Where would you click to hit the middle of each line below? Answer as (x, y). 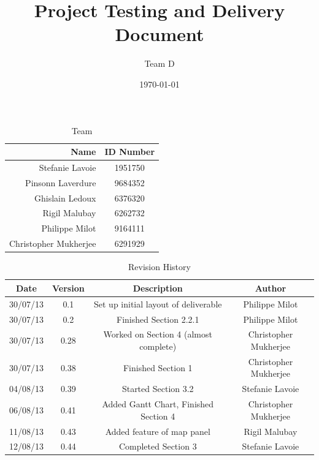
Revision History (159, 267)
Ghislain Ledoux (65, 198)
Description (158, 288)
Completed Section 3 (158, 446)
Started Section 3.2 (158, 389)
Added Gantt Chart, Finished (158, 404)
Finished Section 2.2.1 (158, 319)
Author (271, 288)
